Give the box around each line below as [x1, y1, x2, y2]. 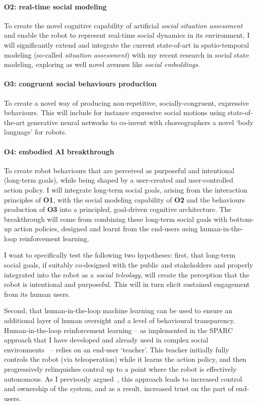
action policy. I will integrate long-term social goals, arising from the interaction [4, 184, 248, 195]
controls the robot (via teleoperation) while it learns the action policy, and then [4, 354, 247, 364]
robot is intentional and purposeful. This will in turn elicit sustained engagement [4, 279, 250, 289]
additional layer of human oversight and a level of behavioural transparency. [4, 315, 235, 326]
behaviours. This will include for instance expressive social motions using [4, 107, 226, 118]
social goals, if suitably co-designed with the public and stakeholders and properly [4, 260, 253, 270]
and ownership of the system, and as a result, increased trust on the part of [4, 383, 234, 394]
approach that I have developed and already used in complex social [4, 335, 208, 345]
